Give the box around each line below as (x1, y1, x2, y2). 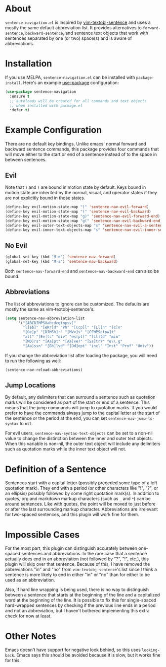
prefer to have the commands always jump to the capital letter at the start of (5, 410, 160, 416)
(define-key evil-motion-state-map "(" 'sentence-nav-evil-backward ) (5, 209, 152, 214)
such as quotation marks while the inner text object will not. (5, 446, 126, 452)
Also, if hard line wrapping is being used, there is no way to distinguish (5, 587, 149, 593)
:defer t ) (9, 108, 30, 113)
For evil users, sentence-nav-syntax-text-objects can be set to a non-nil (5, 430, 153, 436)
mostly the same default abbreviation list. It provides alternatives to (5, 24, 142, 30)
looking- (141, 648, 160, 653)
